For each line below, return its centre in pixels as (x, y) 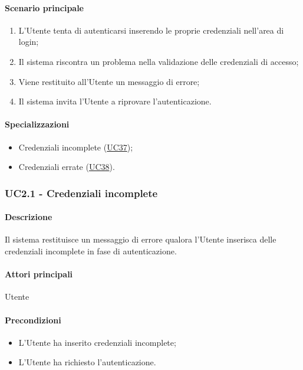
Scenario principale (44, 7)
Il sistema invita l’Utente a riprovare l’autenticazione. (115, 101)
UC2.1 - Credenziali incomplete (81, 193)
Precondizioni (33, 320)
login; (29, 42)
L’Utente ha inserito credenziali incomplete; (97, 342)
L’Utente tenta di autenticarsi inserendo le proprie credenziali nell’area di (151, 30)
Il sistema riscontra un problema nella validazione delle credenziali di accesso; (159, 61)
